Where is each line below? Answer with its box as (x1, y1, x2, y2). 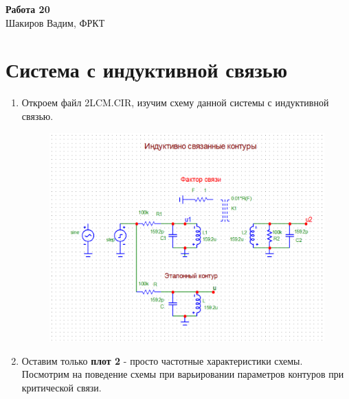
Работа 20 (5, 2, 50, 16)
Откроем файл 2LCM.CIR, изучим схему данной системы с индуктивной (21, 95, 329, 110)
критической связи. (21, 380, 102, 394)
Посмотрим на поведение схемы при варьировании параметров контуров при (21, 367, 344, 381)
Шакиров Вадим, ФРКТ (5, 15, 105, 29)
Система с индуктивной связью (5, 56, 288, 84)
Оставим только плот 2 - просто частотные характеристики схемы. (21, 353, 303, 367)
